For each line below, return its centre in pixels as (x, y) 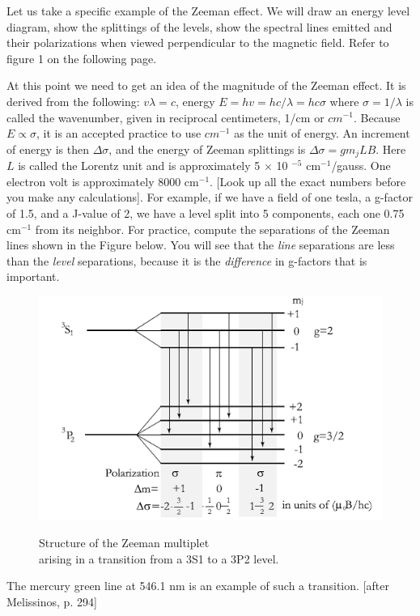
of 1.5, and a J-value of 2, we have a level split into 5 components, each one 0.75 (206, 212)
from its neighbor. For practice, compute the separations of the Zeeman (212, 229)
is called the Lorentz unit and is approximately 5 (139, 166)
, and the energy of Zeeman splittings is (207, 149)
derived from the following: (73, 101)
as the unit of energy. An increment (322, 133)
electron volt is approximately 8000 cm (103, 181)
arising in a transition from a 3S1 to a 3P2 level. (159, 558)
